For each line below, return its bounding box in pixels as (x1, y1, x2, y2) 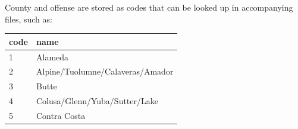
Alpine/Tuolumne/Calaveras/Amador (36, 65, 174, 78)
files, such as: (5, 12, 52, 25)
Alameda (36, 50, 69, 63)
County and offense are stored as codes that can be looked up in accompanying (5, 1, 293, 13)
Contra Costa (36, 109, 86, 121)
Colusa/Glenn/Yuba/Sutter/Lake (36, 95, 158, 107)
